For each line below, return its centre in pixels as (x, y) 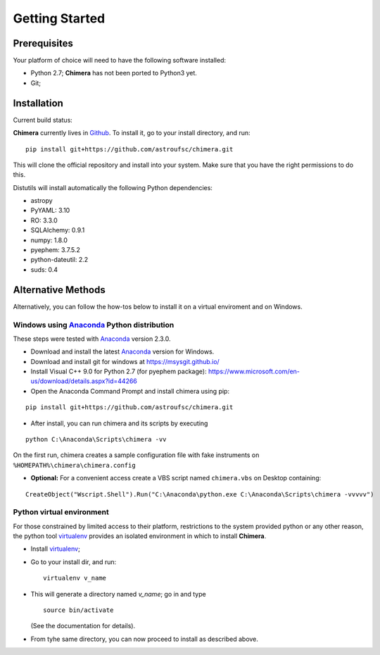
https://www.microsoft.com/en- (254, 372)
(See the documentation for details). (83, 626)
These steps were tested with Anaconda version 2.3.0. (92, 339)
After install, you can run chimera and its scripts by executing (119, 423)
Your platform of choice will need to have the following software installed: (120, 61)
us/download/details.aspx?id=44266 (84, 381)
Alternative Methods (59, 290)
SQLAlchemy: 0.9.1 (58, 230)
